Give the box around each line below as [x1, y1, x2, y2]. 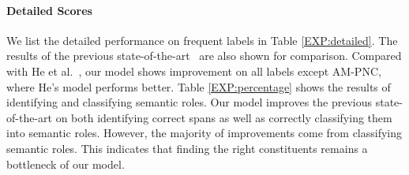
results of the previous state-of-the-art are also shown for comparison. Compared [6, 47, 402, 64]
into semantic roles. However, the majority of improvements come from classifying [6, 125, 403, 141]
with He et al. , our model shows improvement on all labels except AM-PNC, [6, 62, 381, 79]
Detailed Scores [6, 2, 92, 18]
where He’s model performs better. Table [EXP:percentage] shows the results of [6, 78, 391, 95]
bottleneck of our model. [6, 155, 125, 172]
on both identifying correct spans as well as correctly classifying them [55, 109, 392, 125]
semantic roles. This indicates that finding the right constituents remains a [6, 140, 368, 156]
